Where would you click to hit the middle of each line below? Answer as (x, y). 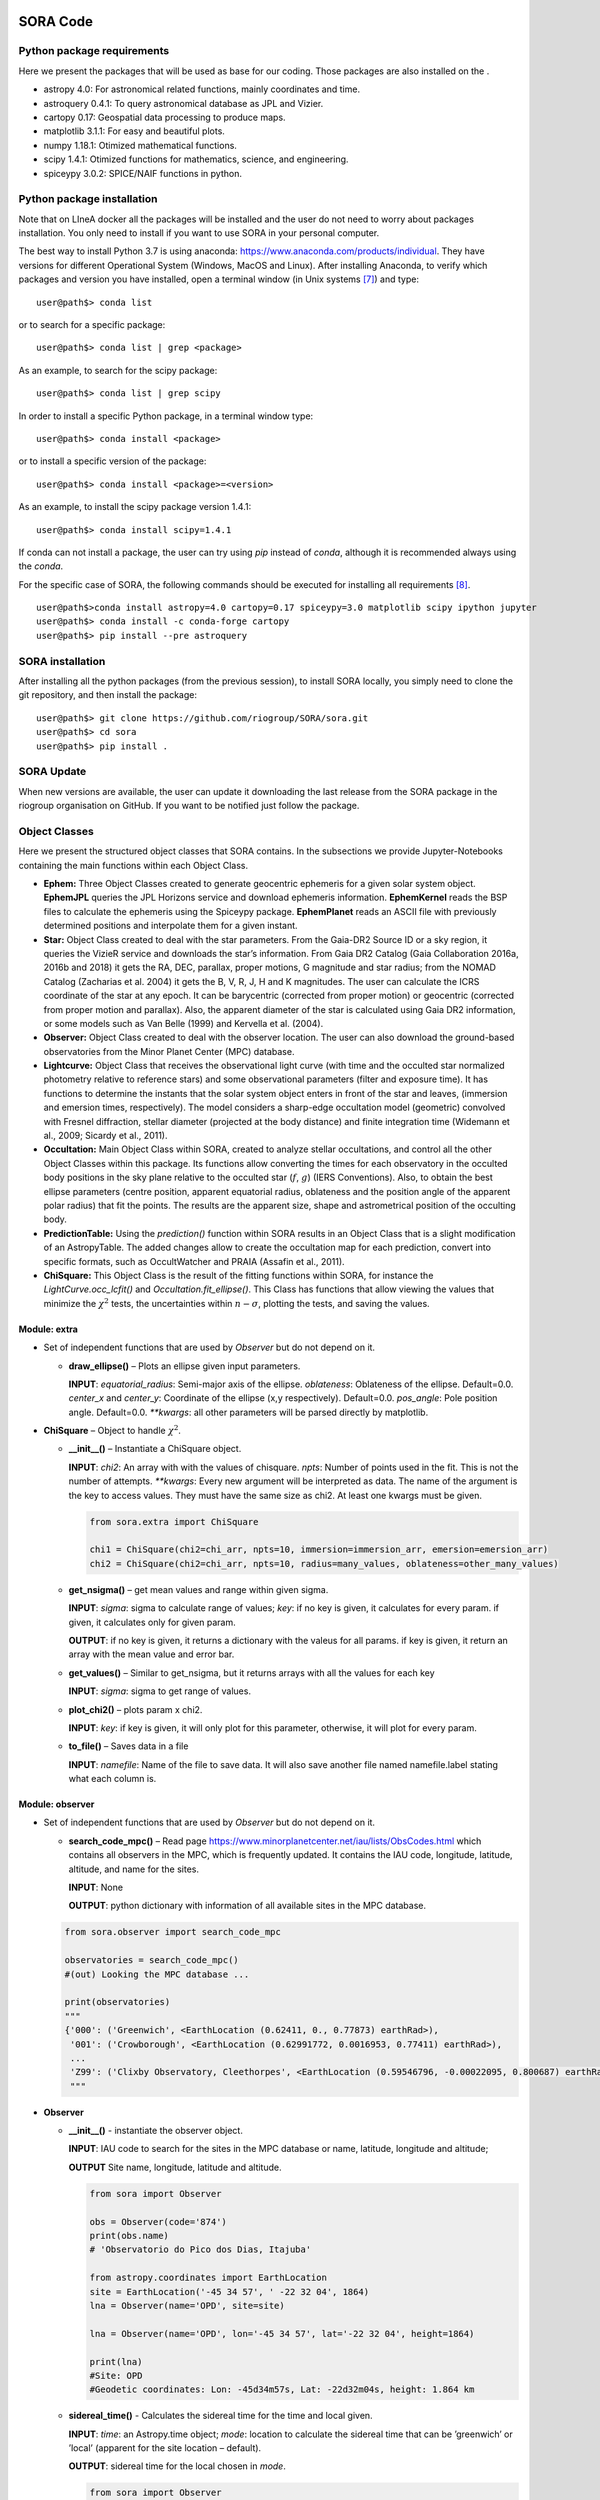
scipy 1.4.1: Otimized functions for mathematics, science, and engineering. (196, 159)
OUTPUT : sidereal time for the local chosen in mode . (177, 2466)
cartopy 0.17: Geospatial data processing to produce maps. (164, 117)
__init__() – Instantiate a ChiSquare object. (155, 1449)
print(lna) (116, 2361)
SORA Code (56, 21)
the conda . (41, 566)
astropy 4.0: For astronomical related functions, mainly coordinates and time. (201, 89)
